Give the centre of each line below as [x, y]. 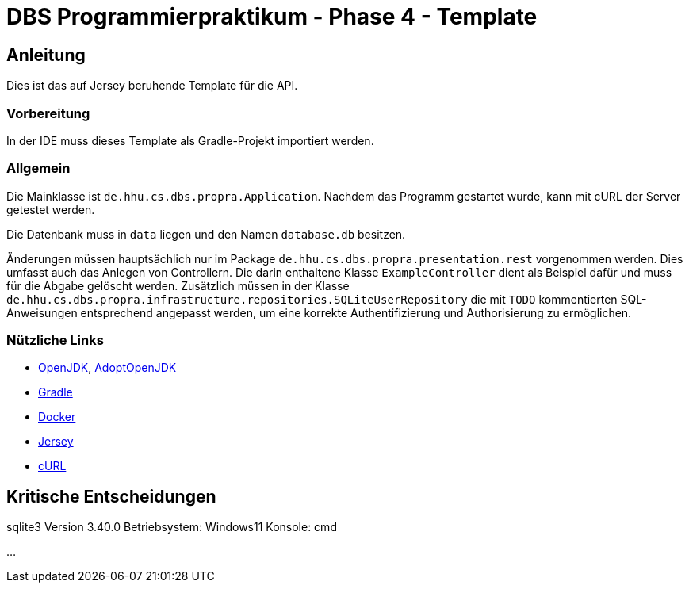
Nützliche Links [55, 340]
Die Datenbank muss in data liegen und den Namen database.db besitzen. [206, 234]
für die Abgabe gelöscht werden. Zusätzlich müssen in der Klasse [178, 285]
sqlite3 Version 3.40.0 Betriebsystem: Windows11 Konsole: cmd [172, 527]
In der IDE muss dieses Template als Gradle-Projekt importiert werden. [190, 140]
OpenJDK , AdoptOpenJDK [107, 368]
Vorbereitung [48, 113]
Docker [57, 417]
